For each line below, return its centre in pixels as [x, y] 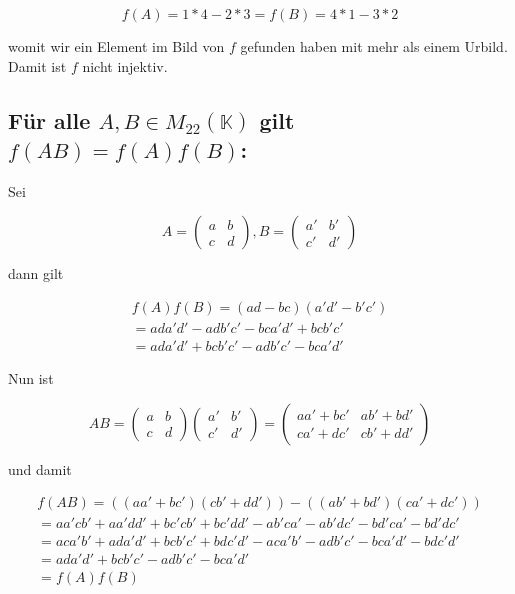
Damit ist [37, 65]
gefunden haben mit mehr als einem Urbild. [374, 46]
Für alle [49, 119]
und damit [40, 468]
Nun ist [31, 378]
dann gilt [36, 273]
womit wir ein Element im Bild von [116, 46]
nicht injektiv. [125, 65]
